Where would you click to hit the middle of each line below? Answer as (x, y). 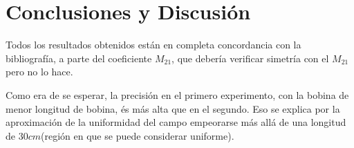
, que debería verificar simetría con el (250, 58)
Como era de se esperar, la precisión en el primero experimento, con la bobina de (177, 94)
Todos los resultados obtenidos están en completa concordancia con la (153, 45)
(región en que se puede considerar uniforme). (138, 135)
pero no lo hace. (39, 72)
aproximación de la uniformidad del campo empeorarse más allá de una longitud (176, 122)
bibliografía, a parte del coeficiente (79, 58)
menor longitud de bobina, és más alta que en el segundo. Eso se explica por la (173, 108)
